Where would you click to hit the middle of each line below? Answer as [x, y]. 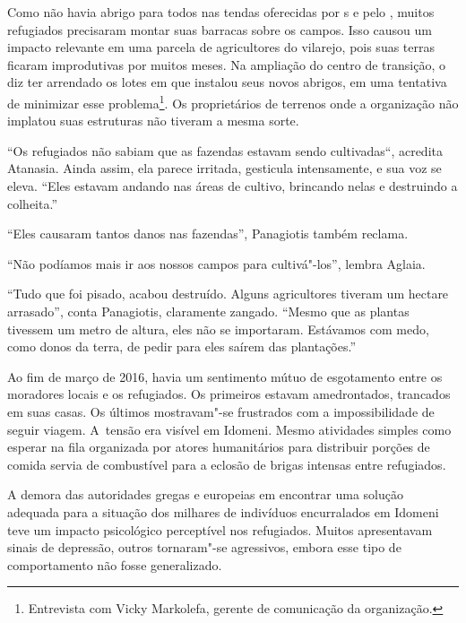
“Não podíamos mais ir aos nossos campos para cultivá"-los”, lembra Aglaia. [216, 263]
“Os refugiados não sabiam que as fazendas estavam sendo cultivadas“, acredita [225, 150]
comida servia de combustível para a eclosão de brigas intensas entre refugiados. [227, 464]
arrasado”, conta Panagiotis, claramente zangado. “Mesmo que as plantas [208, 311]
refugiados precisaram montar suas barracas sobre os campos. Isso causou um [220, 29]
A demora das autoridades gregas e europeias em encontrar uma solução [205, 494]
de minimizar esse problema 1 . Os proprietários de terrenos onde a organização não [233, 101]
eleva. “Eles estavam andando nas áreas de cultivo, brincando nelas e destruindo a [233, 186]
